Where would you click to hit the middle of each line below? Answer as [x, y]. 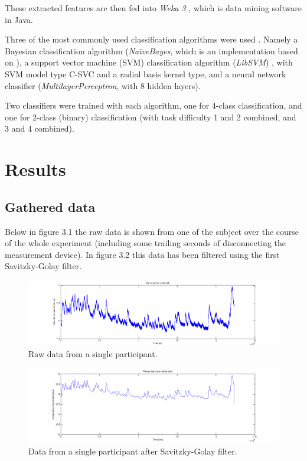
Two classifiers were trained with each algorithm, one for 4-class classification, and [153, 105]
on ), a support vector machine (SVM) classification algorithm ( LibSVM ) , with [149, 62]
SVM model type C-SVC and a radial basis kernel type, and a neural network [146, 73]
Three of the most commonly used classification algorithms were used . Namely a [151, 39]
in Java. [19, 19]
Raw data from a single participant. [93, 354]
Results [35, 169]
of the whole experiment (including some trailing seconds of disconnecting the [145, 243]
